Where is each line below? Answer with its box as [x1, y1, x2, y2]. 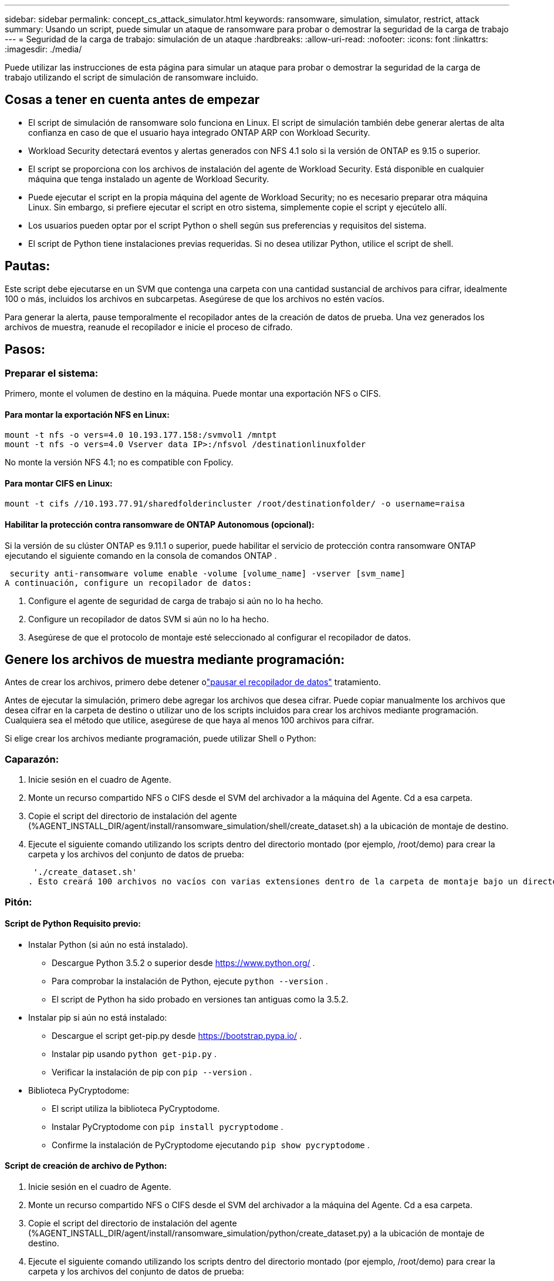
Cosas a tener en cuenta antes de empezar [5, 92, 260, 108]
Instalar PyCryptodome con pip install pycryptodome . [52, 1121, 283, 1132]
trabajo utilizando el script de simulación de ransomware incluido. [5, 72, 259, 82]
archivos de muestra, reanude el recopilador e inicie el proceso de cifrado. [5, 321, 293, 332]
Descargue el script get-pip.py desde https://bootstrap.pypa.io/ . [52, 1030, 302, 1041]
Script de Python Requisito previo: [5, 918, 141, 929]
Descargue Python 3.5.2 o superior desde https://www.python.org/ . [52, 957, 315, 968]
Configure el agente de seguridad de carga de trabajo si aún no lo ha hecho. [28, 595, 323, 606]
